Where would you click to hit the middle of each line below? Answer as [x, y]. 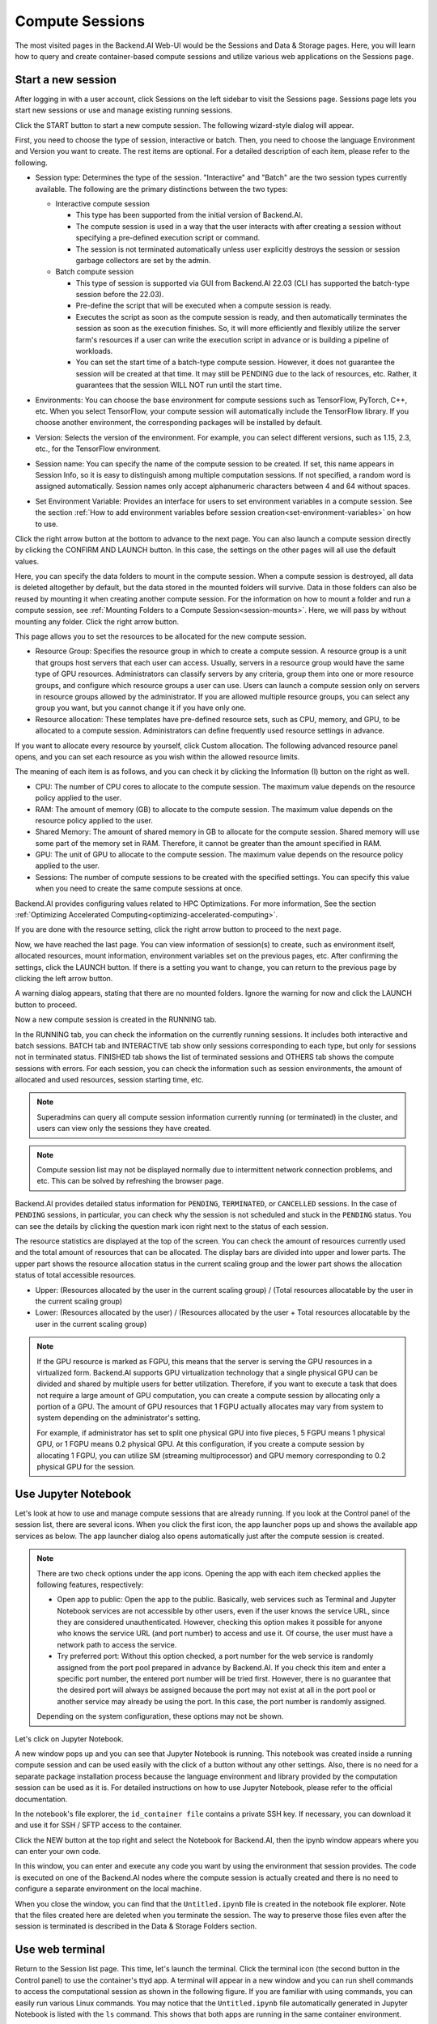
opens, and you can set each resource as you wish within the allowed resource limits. [157, 756]
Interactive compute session [102, 203]
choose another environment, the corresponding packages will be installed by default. [179, 423]
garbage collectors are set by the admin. [143, 260]
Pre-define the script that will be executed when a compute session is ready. [204, 306]
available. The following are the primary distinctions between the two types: [161, 189]
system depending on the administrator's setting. [119, 1418]
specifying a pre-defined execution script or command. [168, 238]
